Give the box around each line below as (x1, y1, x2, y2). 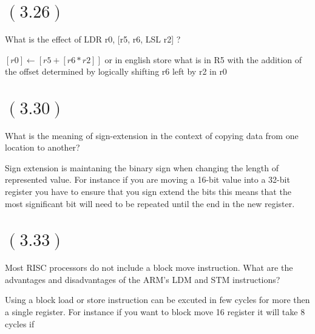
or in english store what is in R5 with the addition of (104, 53, 302, 66)
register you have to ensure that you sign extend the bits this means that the (5, 185, 291, 198)
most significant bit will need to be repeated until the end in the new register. (5, 197, 295, 210)
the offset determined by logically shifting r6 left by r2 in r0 (5, 65, 227, 78)
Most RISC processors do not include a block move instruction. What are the (5, 261, 293, 274)
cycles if (5, 317, 35, 330)
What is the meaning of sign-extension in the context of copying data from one (5, 129, 299, 141)
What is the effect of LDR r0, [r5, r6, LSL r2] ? (5, 32, 181, 45)
